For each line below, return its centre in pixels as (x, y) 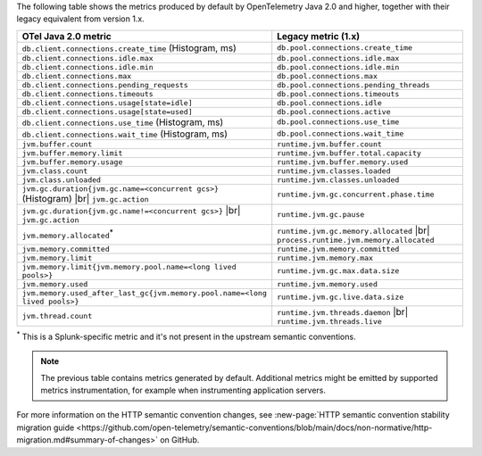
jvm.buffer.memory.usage (72, 162)
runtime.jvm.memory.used (328, 284)
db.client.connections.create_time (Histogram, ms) (129, 47)
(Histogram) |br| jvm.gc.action (85, 198)
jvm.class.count (55, 171)
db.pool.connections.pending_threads (353, 85)
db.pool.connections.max (328, 76)
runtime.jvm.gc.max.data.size (338, 271)
